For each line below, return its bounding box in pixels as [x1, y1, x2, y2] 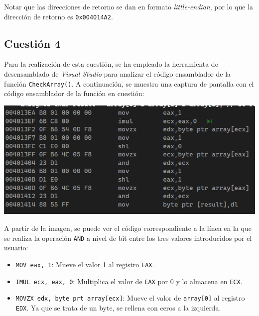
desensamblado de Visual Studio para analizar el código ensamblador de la [4, 69, 231, 79]
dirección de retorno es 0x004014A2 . [4, 11, 113, 21]
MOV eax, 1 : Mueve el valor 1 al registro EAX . [15, 259, 154, 269]
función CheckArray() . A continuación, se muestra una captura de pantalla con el [4, 78, 254, 89]
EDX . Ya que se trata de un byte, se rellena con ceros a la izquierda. [15, 302, 221, 313]
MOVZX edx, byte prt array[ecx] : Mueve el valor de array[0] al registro [15, 293, 245, 303]
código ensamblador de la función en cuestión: [4, 88, 144, 99]
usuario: [4, 242, 28, 253]
